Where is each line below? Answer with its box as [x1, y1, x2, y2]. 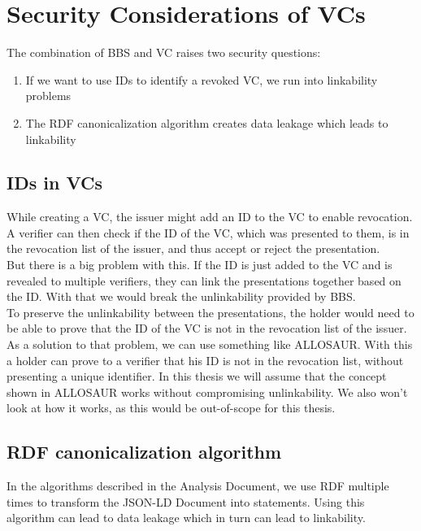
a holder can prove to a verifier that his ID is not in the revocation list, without [7, 351, 404, 368]
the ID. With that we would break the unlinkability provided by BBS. [7, 288, 356, 305]
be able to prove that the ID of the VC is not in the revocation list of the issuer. [7, 320, 407, 337]
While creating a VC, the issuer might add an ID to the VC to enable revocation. [7, 208, 413, 225]
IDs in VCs [7, 170, 102, 195]
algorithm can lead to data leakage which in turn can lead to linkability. [7, 509, 366, 526]
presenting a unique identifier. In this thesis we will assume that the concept [7, 368, 387, 385]
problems [25, 87, 72, 104]
